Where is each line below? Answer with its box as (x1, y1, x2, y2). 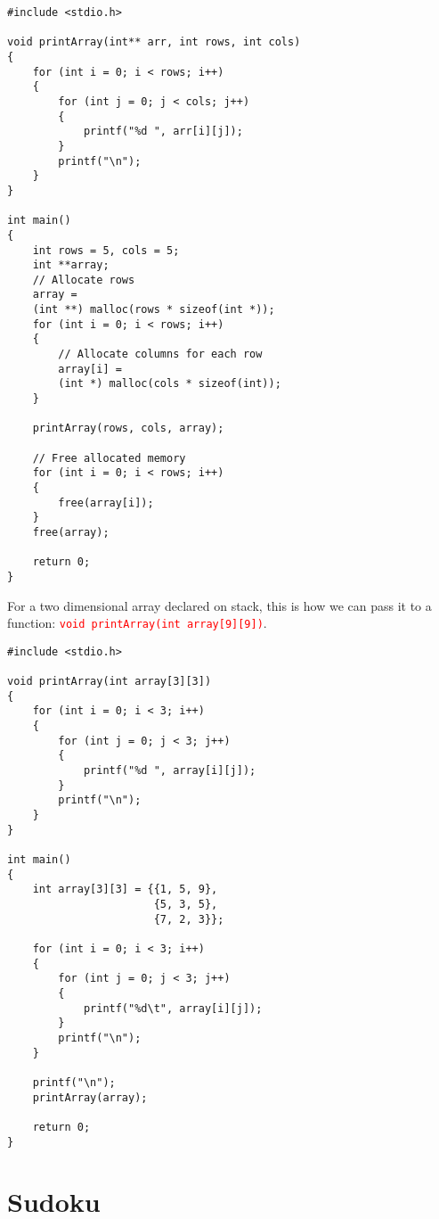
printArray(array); (32, 1091, 148, 1104)
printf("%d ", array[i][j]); (83, 764, 256, 778)
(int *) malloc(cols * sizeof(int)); (58, 377, 281, 391)
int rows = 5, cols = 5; (32, 243, 180, 257)
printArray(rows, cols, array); (32, 422, 224, 435)
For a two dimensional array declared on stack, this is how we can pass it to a (7, 596, 432, 614)
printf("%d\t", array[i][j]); (83, 1001, 263, 1015)
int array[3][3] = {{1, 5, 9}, (32, 883, 218, 896)
